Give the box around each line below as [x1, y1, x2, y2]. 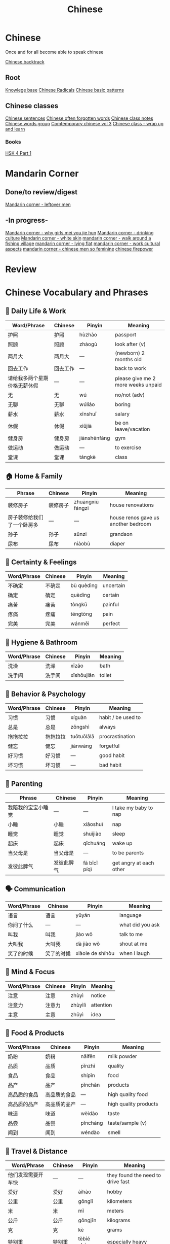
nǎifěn [80, 1053, 96, 1060]
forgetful [99, 742, 120, 749]
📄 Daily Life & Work [5, 307, 67, 316]
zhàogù [79, 340, 98, 348]
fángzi [74, 504, 89, 511]
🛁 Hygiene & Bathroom [5, 638, 77, 646]
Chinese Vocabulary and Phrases [5, 287, 148, 298]
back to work [115, 364, 146, 371]
